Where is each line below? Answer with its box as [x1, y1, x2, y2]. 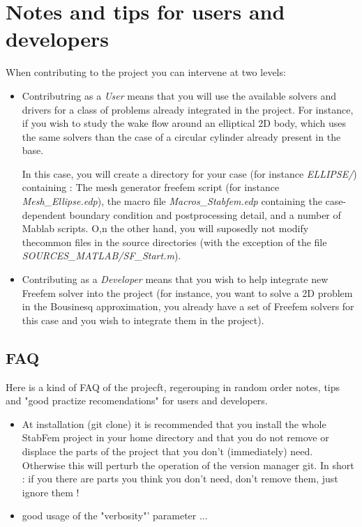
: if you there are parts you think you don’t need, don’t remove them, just [22, 471, 338, 486]
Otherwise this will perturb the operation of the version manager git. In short [22, 457, 354, 472]
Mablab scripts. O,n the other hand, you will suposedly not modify [22, 221, 309, 236]
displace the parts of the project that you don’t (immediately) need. [22, 443, 313, 458]
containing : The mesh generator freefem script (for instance [22, 180, 280, 194]
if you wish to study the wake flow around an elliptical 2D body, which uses [22, 116, 346, 130]
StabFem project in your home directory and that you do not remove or [22, 430, 329, 445]
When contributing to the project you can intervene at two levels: [6, 65, 286, 79]
